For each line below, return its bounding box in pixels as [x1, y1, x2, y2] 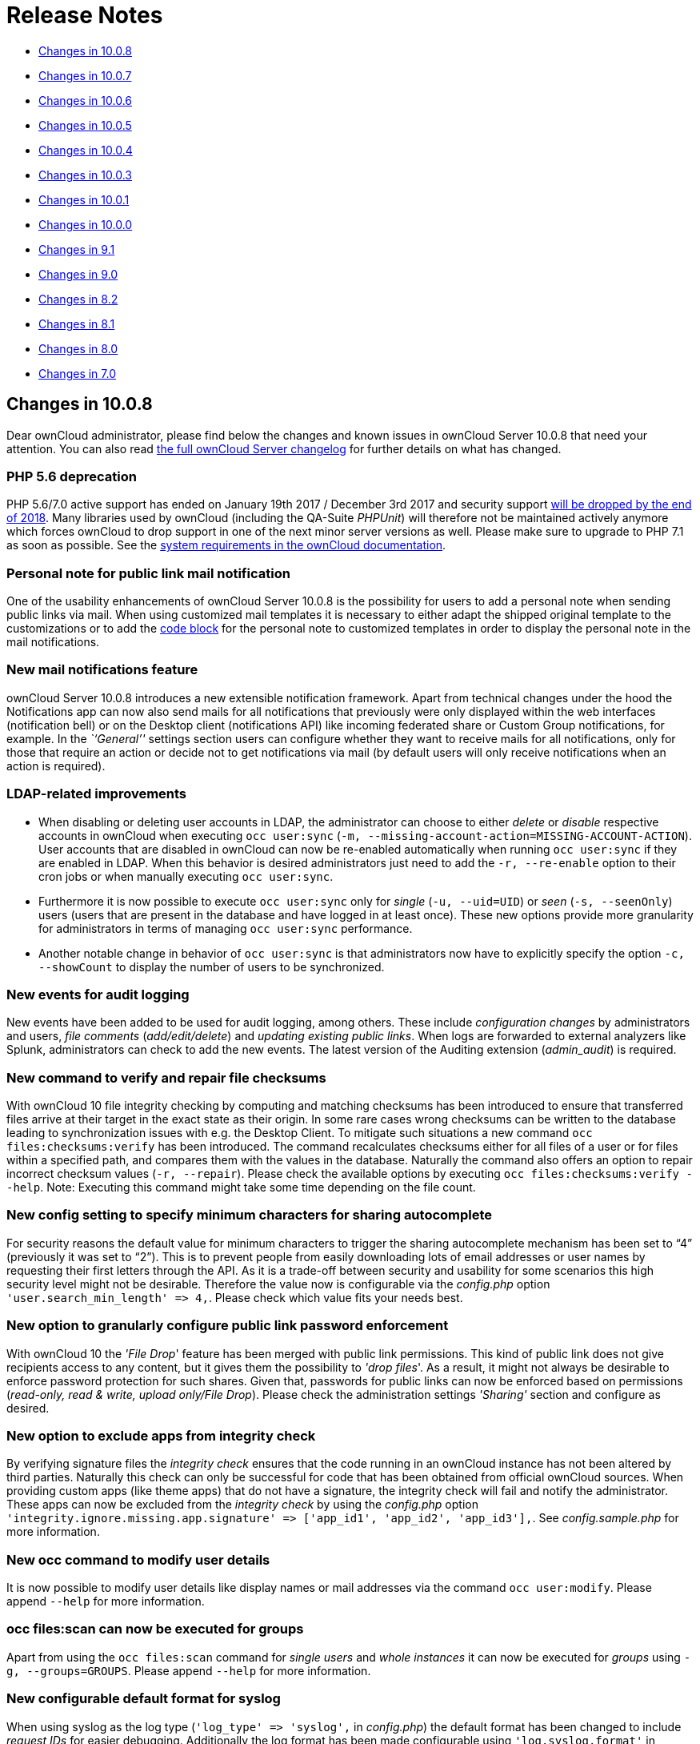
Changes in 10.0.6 [38, 93, 132, 107]
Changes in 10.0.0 [38, 217, 133, 231]
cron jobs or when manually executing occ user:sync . [38, 869, 334, 883]
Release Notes [6, 2, 163, 29]
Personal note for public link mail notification [6, 565, 290, 581]
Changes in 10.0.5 [38, 118, 132, 132]
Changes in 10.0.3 [38, 167, 132, 182]
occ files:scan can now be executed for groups [6, 1621, 304, 1638]
